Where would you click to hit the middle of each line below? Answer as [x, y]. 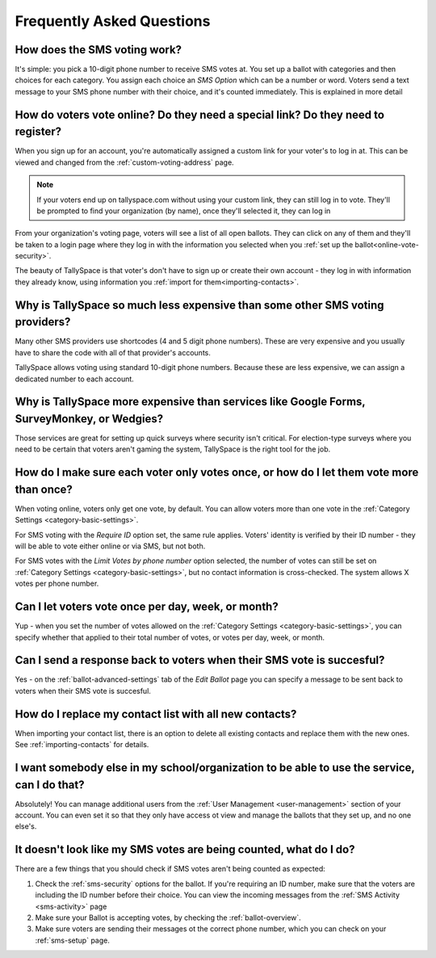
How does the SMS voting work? [98, 50]
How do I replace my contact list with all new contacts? [156, 714]
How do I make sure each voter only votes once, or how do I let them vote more [217, 473]
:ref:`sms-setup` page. [73, 940]
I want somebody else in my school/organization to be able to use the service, [215, 767]
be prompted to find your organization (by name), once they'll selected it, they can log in [184, 211]
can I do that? [50, 785]
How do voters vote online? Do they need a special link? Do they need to [200, 114]
